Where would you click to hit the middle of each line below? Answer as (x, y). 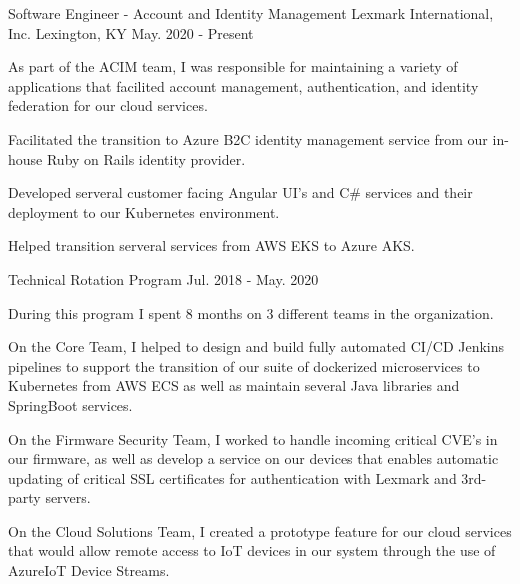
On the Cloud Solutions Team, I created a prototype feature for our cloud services (260, 530)
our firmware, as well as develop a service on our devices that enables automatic (253, 458)
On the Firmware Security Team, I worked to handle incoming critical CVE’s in (253, 438)
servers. (68, 497)
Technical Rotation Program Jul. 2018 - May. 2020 (163, 278)
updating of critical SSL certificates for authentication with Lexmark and (232, 477)
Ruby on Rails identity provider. (146, 158)
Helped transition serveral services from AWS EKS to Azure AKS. (211, 245)
